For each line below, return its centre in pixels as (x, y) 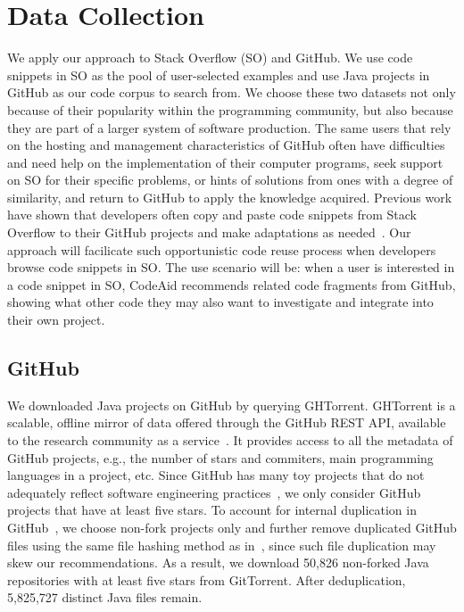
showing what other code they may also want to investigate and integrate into (220, 302)
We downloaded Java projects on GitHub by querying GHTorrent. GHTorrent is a (232, 405)
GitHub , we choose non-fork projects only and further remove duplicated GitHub (232, 527)
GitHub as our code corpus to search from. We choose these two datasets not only (232, 92)
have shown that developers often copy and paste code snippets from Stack (212, 215)
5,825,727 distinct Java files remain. (105, 597)
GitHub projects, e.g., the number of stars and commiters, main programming (220, 457)
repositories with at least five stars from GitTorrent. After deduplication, (207, 579)
